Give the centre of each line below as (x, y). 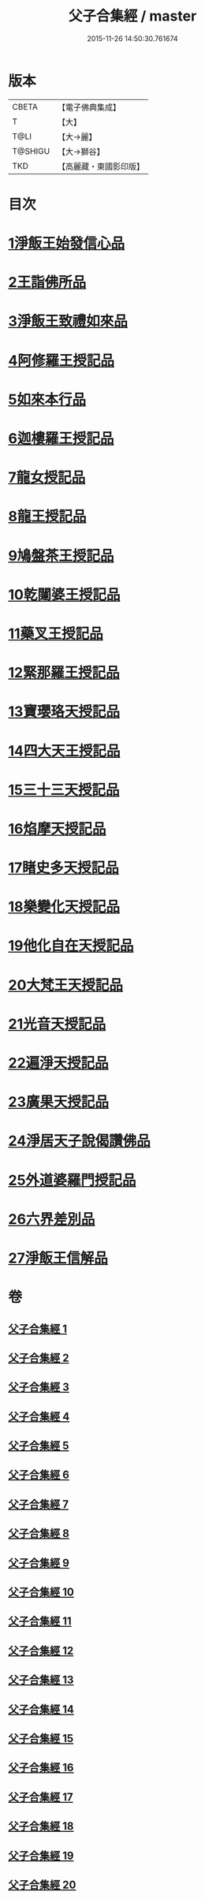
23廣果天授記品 (58, 1102)
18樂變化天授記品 (64, 907)
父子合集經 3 (39, 1388)
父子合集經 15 (41, 1739)
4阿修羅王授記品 (61, 360)
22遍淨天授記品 (58, 1063)
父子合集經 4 (39, 1416)
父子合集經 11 (40, 1621)
